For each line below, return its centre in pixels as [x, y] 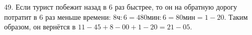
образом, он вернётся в [40, 27]
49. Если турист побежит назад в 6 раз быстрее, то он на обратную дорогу [121, 7]
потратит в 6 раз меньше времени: [58, 16]
